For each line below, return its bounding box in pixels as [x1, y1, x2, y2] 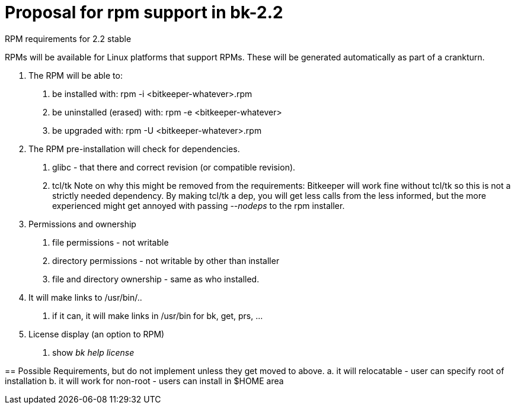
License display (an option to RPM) [28, 329, 165, 339]
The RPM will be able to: [28, 70, 123, 80]
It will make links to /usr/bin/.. [28, 292, 142, 302]
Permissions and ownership [28, 218, 136, 229]
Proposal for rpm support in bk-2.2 [5, 2, 283, 22]
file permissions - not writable [52, 237, 169, 247]
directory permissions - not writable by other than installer [52, 255, 280, 266]
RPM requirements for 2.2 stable [5, 33, 132, 44]
